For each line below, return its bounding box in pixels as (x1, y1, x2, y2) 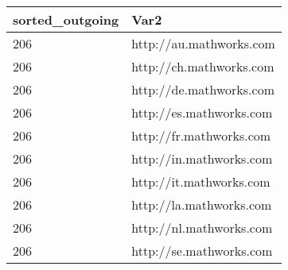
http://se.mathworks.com (131, 241, 273, 260)
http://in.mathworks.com (131, 149, 273, 168)
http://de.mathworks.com (131, 80, 274, 98)
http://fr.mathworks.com (131, 126, 271, 145)
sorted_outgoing (13, 10, 119, 29)
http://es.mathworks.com (131, 103, 273, 121)
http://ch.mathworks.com (131, 57, 274, 75)
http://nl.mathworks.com (131, 218, 273, 237)
